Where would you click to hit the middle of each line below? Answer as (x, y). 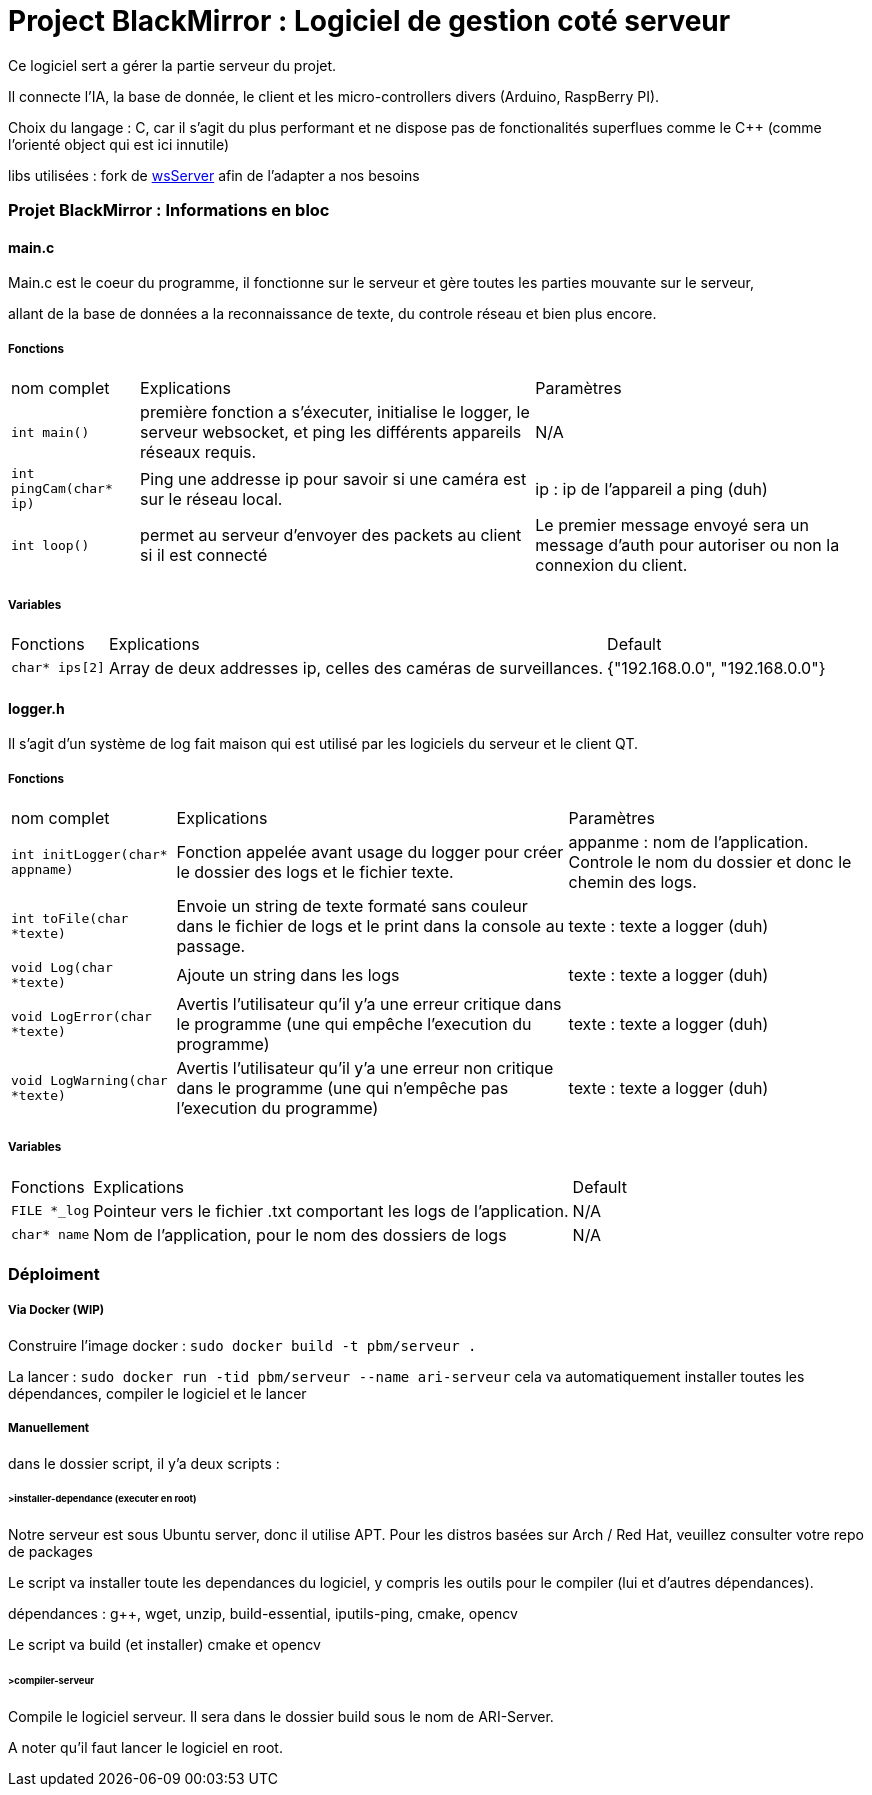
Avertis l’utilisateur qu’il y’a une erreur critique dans (369, 1003)
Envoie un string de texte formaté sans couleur (352, 905)
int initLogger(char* (89, 854)
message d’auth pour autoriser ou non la (687, 545)
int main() (50, 432)
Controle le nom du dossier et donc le (710, 861)
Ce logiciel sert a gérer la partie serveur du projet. (172, 65)
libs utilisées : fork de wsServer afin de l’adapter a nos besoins (214, 175)
